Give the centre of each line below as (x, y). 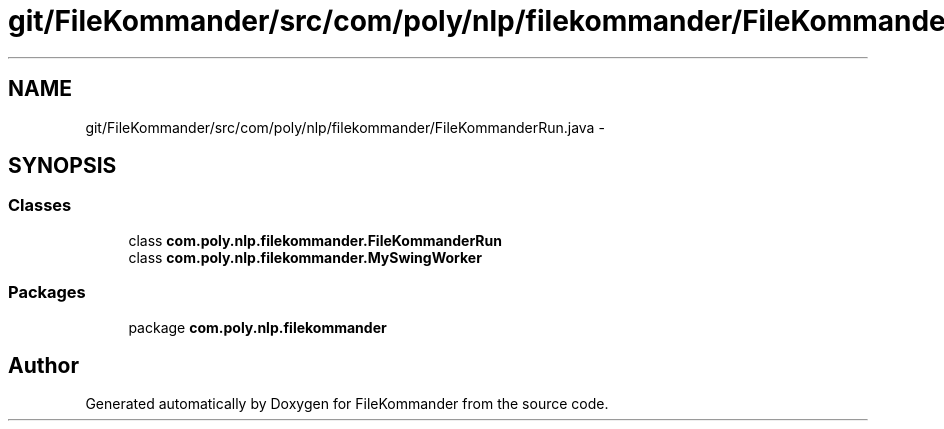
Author (43, 365)
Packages (47, 292)
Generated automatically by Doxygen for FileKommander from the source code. (347, 404)
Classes (40, 205)
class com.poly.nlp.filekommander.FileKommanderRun (315, 240)
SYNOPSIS (62, 166)
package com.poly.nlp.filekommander (257, 327)
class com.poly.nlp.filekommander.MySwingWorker (305, 257)
